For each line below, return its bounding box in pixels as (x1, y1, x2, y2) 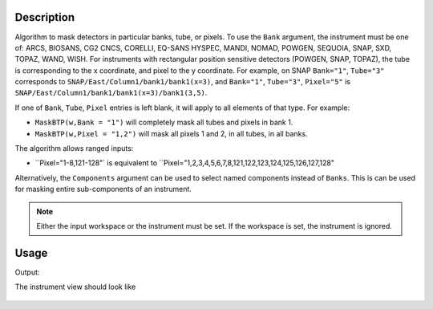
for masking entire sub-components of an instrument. (14, 185, 192, 194)
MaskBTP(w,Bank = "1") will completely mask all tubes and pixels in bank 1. (34, 117, 293, 128)
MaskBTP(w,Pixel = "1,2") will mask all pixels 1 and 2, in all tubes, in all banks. (34, 128, 308, 138)
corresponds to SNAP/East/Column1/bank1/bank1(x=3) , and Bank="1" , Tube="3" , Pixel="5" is (14, 77, 351, 87)
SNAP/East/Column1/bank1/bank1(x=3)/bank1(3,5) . (14, 88, 208, 98)
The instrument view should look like (14, 282, 136, 292)
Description (14, 10, 75, 24)
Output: (14, 267, 40, 277)
